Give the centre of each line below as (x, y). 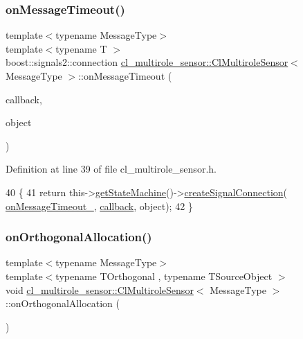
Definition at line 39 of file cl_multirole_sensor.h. (111, 169)
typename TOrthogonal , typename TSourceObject (164, 276)
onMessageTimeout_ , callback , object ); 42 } (99, 206)
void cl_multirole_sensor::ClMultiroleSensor (100, 289)
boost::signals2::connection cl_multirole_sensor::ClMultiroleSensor (147, 62)
